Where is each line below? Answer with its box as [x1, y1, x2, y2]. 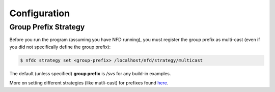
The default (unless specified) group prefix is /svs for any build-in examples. [9, 70, 171, 76]
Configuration [9, 8, 70, 19]
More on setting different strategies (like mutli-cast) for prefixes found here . [9, 80, 169, 86]
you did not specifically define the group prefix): [9, 44, 111, 50]
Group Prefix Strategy [9, 22, 85, 32]
